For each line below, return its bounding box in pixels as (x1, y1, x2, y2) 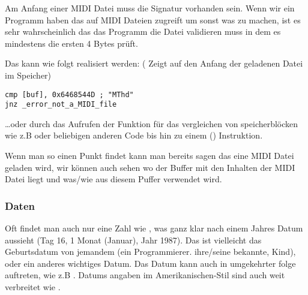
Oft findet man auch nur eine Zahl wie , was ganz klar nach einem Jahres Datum (5, 222, 303, 234)
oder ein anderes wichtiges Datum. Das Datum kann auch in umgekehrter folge (5, 257, 296, 269)
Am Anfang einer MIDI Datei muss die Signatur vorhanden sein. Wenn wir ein (5, 2, 295, 14)
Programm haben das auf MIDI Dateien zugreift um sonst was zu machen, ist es (5, 13, 301, 26)
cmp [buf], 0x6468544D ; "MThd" (5, 90, 134, 99)
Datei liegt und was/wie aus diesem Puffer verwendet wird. (5, 173, 222, 185)
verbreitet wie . (5, 281, 61, 293)
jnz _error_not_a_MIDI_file (5, 100, 117, 109)
